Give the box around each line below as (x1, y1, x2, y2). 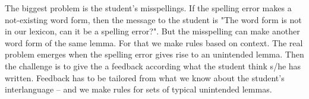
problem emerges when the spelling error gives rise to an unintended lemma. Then (5, 48, 304, 60)
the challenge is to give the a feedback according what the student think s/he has (5, 59, 301, 72)
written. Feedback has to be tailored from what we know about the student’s (5, 71, 285, 84)
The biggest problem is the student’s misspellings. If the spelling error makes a (5, 2, 292, 14)
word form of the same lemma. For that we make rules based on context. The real (5, 36, 303, 49)
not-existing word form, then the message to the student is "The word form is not (5, 13, 302, 25)
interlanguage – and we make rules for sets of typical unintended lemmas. (5, 83, 272, 95)
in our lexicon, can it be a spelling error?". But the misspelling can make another (5, 25, 300, 37)
